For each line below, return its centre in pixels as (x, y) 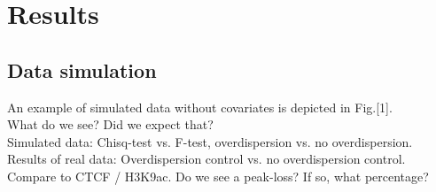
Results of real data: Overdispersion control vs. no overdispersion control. (206, 159)
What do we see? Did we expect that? (110, 124)
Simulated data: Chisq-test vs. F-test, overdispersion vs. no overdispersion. (210, 141)
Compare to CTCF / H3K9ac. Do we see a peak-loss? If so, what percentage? (218, 176)
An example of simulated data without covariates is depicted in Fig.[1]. (200, 107)
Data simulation (82, 69)
